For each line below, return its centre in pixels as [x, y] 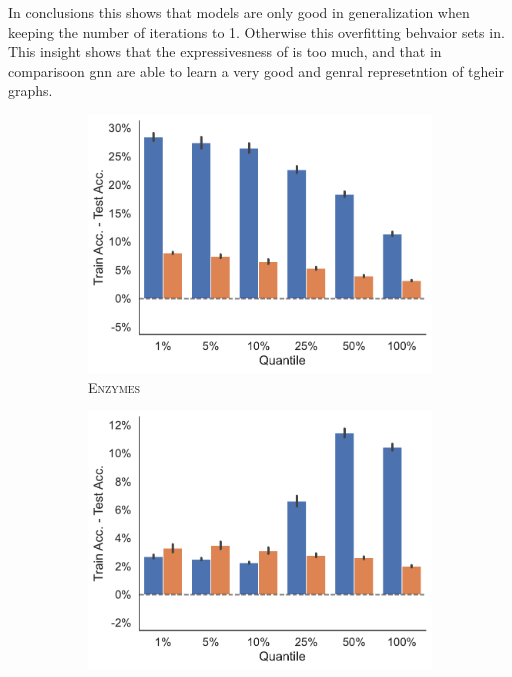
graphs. [30, 90]
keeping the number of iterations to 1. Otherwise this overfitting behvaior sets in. [256, 31]
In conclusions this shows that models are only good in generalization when [239, 12]
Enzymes [114, 386]
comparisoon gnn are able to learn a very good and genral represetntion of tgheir [256, 70]
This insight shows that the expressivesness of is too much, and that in [225, 51]
